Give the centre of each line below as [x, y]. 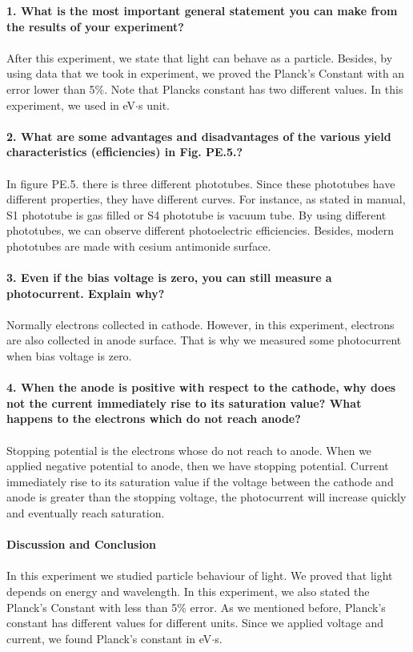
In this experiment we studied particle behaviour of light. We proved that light [200, 576]
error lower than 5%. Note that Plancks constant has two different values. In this [205, 89]
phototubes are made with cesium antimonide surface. [139, 246]
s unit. [154, 105]
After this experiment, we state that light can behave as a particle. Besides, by [200, 57]
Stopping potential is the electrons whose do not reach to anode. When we [189, 450]
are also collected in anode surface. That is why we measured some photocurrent [204, 340]
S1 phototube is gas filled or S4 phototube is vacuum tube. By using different [196, 214]
